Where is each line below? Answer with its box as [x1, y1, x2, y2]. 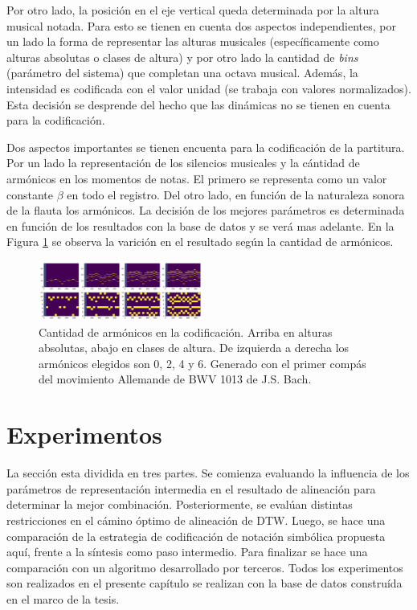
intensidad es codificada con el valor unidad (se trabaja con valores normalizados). [6, 80, 411, 96]
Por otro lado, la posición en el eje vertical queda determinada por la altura [6, 2, 379, 18]
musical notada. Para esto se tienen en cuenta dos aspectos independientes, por [6, 17, 396, 34]
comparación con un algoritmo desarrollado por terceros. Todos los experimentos [6, 559, 403, 575]
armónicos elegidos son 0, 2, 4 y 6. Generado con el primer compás [39, 354, 366, 371]
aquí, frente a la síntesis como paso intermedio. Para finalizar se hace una [6, 543, 368, 560]
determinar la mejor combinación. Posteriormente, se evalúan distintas [6, 496, 353, 513]
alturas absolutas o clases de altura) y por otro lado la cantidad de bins [6, 48, 358, 65]
